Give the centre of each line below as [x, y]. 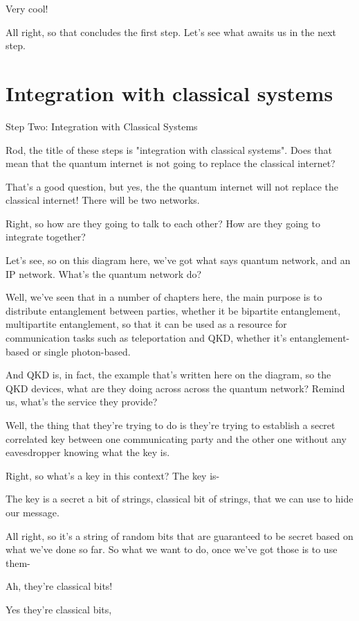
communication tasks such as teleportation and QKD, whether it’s [146, 338]
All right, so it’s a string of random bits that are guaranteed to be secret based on [179, 535]
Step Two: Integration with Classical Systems [102, 126]
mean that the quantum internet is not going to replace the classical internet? [171, 163]
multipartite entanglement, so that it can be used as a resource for [146, 324]
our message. [33, 512]
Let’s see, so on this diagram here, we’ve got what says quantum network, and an [178, 260]
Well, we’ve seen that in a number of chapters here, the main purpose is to [164, 297]
